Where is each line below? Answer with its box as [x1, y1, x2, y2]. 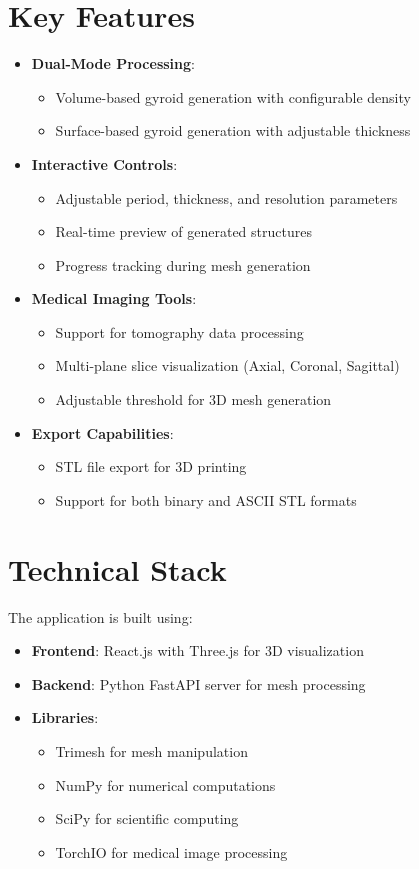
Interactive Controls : [31, 153, 178, 174]
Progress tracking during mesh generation [55, 254, 311, 275]
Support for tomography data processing [55, 321, 304, 342]
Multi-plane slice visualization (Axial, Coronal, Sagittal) [55, 355, 400, 376]
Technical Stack [8, 548, 227, 589]
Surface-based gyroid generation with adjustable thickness [55, 120, 411, 141]
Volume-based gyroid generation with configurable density [55, 86, 411, 107]
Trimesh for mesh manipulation [55, 740, 248, 761]
